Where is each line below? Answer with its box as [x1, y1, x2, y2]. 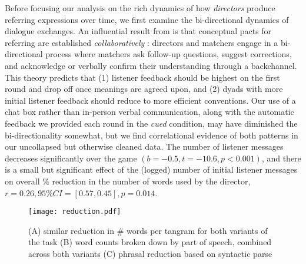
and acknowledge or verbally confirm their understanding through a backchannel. [5, 59, 297, 71]
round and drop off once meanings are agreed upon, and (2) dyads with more [5, 82, 283, 95]
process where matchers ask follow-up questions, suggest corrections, [45, 48, 292, 60]
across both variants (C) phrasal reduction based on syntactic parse [28, 247, 272, 259]
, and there [261, 151, 301, 164]
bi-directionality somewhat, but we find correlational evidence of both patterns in [5, 128, 298, 141]
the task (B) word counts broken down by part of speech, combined [28, 236, 272, 248]
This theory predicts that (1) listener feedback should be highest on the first [5, 71, 280, 83]
